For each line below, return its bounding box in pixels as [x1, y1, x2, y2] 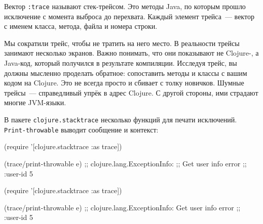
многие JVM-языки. [4, 97, 66, 108]
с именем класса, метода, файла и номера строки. [4, 21, 158, 31]
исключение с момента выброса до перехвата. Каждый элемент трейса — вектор [4, 11, 254, 21]
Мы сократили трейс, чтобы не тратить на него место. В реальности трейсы [4, 37, 240, 48]
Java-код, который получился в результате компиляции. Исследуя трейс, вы [4, 58, 237, 68]
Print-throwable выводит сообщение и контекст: [4, 124, 159, 135]
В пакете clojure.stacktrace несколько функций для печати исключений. [4, 114, 237, 124]
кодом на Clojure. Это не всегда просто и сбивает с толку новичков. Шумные [4, 77, 244, 88]
